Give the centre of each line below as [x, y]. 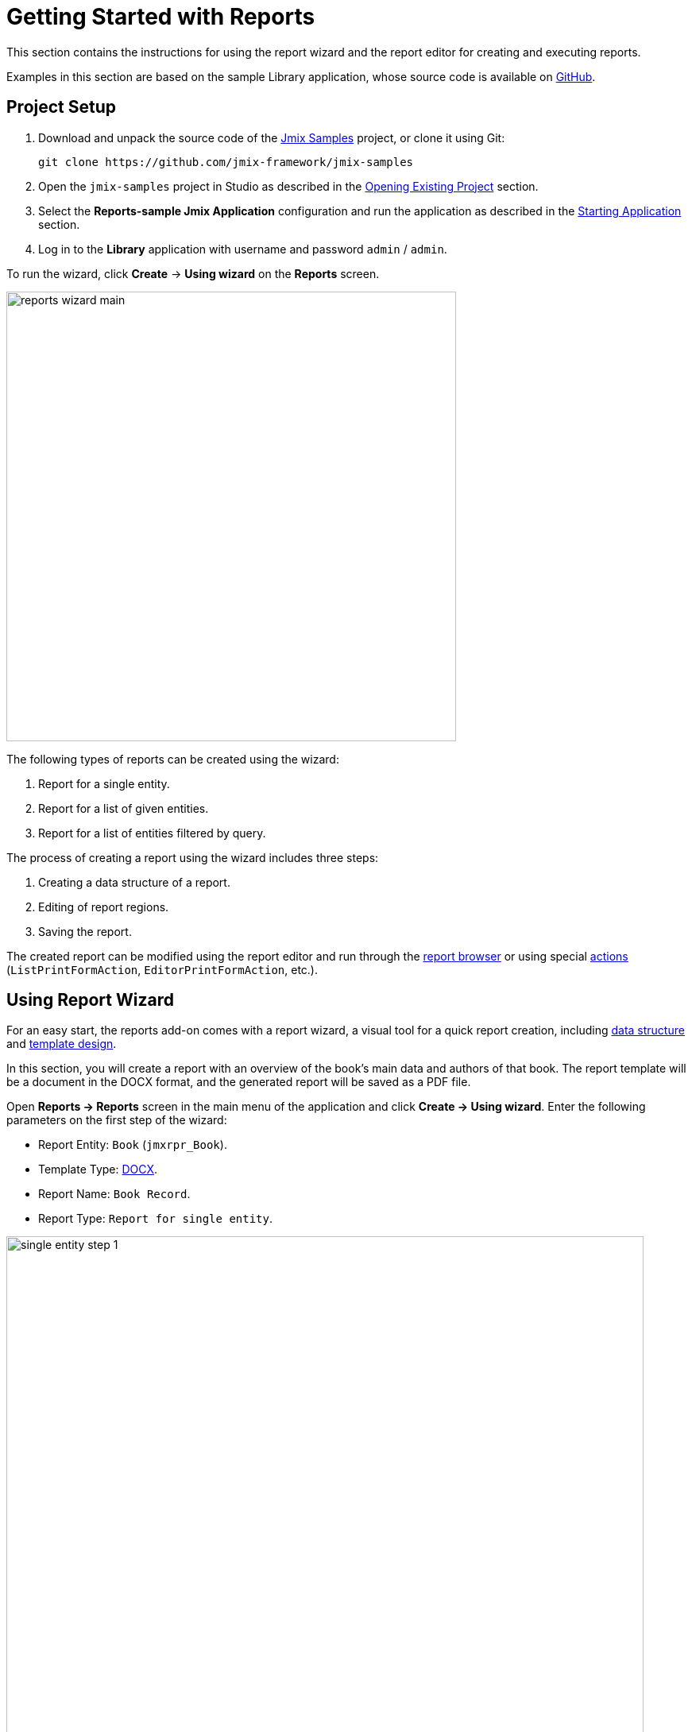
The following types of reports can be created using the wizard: [173, 759]
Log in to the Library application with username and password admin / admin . [243, 249]
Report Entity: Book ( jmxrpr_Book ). [133, 1145]
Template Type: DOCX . [98, 1169]
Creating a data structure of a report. [134, 882]
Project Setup [62, 107]
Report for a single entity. [104, 783]
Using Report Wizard [90, 1000]
